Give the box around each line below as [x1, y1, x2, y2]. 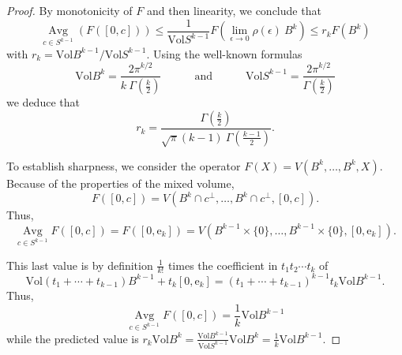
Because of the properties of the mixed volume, [6, 174, 235, 191]
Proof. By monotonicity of [6, 2, 133, 18]
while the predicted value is [6, 330, 139, 346]
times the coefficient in [167, 256, 278, 273]
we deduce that [6, 94, 80, 110]
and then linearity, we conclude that [146, 2, 321, 18]
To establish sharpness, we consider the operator [6, 157, 241, 174]
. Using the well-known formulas [146, 45, 302, 62]
